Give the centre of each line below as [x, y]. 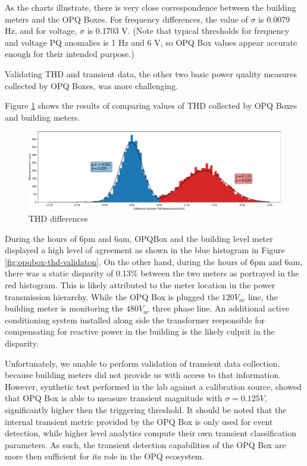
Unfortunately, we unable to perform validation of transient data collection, [142, 363]
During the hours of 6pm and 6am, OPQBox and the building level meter [139, 238]
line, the [263, 296]
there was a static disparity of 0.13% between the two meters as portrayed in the [152, 273]
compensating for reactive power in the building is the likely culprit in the [140, 331]
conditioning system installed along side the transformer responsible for [135, 319]
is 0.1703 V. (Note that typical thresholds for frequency [188, 31]
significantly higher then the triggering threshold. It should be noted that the [146, 409]
